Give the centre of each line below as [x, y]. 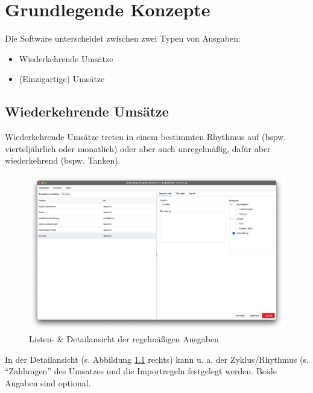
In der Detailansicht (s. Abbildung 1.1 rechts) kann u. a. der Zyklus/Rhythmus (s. [157, 359]
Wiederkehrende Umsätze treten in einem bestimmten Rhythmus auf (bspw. [146, 137]
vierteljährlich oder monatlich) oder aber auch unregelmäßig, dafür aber [138, 148]
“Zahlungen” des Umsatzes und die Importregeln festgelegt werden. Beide [141, 371]
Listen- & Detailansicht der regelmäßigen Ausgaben [124, 339]
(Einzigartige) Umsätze [62, 79]
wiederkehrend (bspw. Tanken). [63, 160]
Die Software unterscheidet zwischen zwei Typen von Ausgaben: [123, 38]
